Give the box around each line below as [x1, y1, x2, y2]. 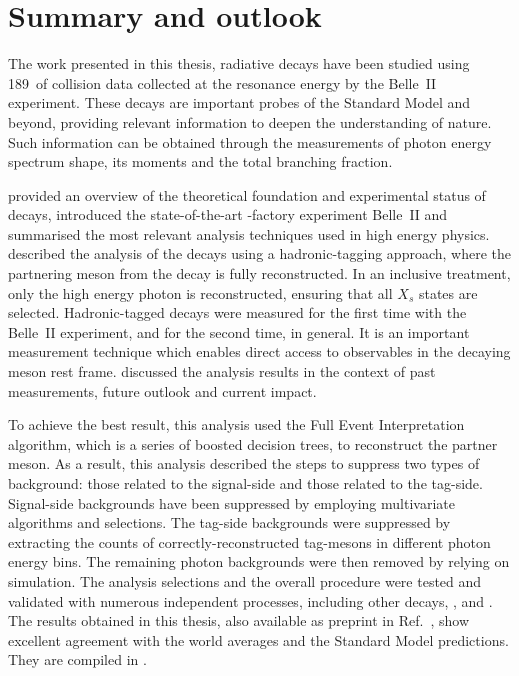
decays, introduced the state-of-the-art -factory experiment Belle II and [8, 204, 448, 225]
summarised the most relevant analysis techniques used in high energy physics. [8, 223, 490, 244]
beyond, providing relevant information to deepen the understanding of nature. [8, 111, 492, 132]
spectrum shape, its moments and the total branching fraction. [8, 151, 393, 172]
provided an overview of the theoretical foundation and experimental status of [8, 184, 486, 205]
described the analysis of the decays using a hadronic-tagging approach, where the [8, 243, 511, 264]
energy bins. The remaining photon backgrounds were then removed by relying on [8, 551, 510, 572]
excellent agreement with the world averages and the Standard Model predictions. [8, 629, 509, 650]
